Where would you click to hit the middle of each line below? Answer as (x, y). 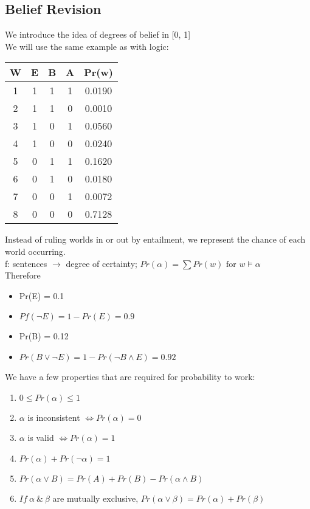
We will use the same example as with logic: (87, 46)
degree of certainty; (102, 263)
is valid (41, 438)
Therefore (23, 275)
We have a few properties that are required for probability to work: (130, 376)
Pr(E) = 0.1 (42, 295)
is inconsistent (54, 417)
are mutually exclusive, (95, 498)
